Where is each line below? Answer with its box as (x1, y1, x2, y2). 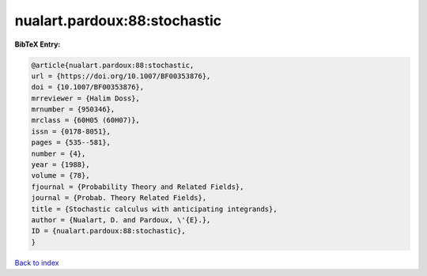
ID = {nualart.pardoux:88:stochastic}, (31, 226, 186, 236)
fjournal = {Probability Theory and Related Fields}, (31, 182, 244, 191)
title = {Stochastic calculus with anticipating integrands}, (31, 204, 278, 214)
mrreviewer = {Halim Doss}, (31, 93, 140, 103)
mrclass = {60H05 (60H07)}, (31, 115, 140, 125)
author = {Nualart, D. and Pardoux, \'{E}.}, (31, 216, 211, 225)
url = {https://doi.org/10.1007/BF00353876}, (31, 71, 211, 81)
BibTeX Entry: (14, 40, 61, 49)
